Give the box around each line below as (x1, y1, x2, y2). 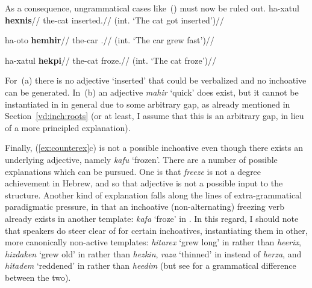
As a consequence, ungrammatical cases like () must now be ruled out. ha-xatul (5, 2, 299, 14)
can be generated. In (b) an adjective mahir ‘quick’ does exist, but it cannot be (5, 85, 299, 98)
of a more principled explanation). (5, 121, 131, 133)
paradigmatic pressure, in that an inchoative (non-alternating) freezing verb (5, 200, 284, 213)
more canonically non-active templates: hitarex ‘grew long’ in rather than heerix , (5, 236, 301, 248)
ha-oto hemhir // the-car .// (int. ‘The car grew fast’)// (5, 34, 214, 46)
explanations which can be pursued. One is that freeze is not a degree (5, 165, 261, 177)
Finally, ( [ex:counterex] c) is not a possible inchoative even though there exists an (5, 141, 303, 154)
